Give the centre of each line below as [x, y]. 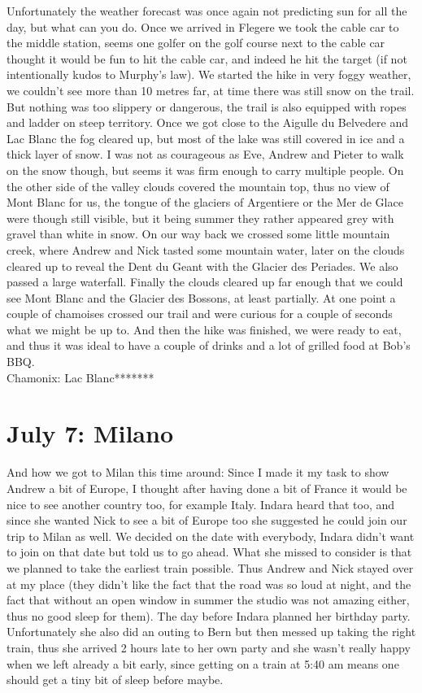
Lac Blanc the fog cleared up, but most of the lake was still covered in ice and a [206, 138]
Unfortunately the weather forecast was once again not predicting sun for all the [207, 11]
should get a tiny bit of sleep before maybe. [115, 680]
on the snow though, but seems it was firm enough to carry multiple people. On [205, 170]
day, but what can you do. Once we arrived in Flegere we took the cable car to [203, 26]
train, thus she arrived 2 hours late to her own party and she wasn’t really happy [209, 647]
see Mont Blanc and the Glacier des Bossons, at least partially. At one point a [201, 297]
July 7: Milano [90, 433]
